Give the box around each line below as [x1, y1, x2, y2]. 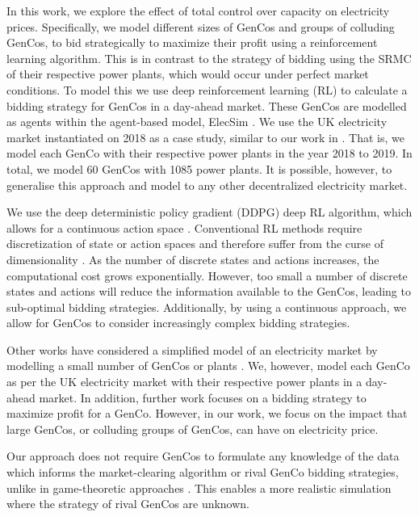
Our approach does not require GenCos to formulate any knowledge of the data [6, 448, 400, 464]
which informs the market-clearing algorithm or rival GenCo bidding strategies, [6, 464, 399, 481]
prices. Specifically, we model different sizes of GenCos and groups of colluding [6, 18, 395, 35]
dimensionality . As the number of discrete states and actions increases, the [6, 250, 379, 267]
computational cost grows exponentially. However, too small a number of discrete [6, 267, 408, 284]
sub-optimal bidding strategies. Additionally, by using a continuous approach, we [6, 298, 407, 315]
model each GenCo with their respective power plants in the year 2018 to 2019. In [6, 145, 413, 162]
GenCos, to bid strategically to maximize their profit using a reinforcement [6, 34, 378, 51]
